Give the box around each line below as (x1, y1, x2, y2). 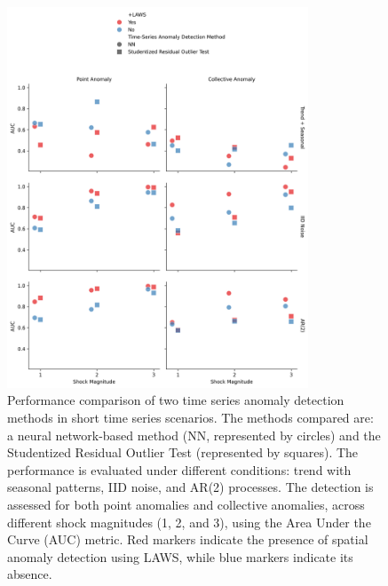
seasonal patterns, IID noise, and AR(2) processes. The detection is (7, 478, 374, 496)
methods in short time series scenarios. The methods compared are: (7, 408, 374, 426)
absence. (7, 565, 52, 583)
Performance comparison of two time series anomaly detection (7, 391, 344, 409)
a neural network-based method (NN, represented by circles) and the (7, 425, 381, 444)
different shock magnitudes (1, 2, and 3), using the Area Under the (7, 512, 371, 531)
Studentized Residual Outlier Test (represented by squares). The (7, 443, 359, 462)
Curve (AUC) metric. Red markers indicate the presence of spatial (7, 530, 368, 549)
